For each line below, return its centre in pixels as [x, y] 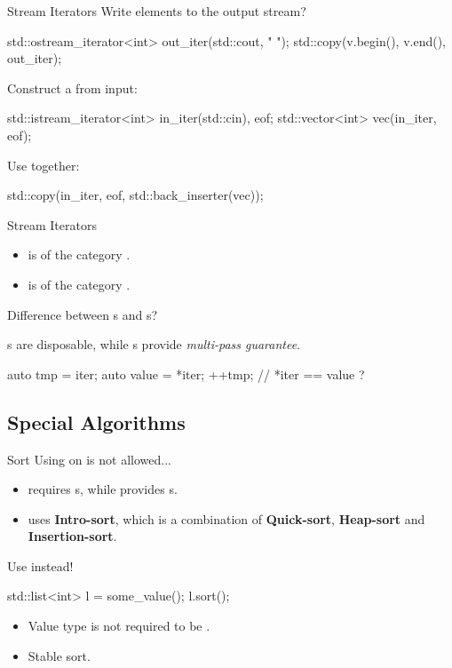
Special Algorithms [96, 421]
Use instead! [40, 565]
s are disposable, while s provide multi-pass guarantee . [154, 344]
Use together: [44, 165]
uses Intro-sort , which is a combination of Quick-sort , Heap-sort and [226, 518]
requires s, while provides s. [103, 489]
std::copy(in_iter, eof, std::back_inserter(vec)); [135, 195]
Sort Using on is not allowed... [89, 459]
